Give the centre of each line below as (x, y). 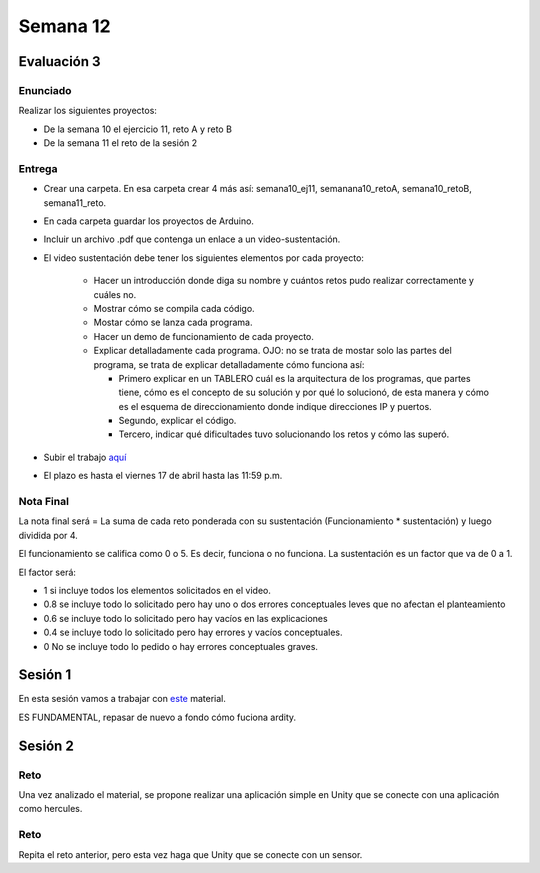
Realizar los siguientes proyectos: (87, 111)
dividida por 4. (48, 535)
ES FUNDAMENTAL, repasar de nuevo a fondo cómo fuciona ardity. (157, 717)
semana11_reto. (75, 202)
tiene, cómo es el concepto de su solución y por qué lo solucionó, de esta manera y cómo (304, 392)
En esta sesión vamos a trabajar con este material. (122, 699)
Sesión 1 (45, 675)
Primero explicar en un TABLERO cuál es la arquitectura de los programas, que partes (294, 378)
